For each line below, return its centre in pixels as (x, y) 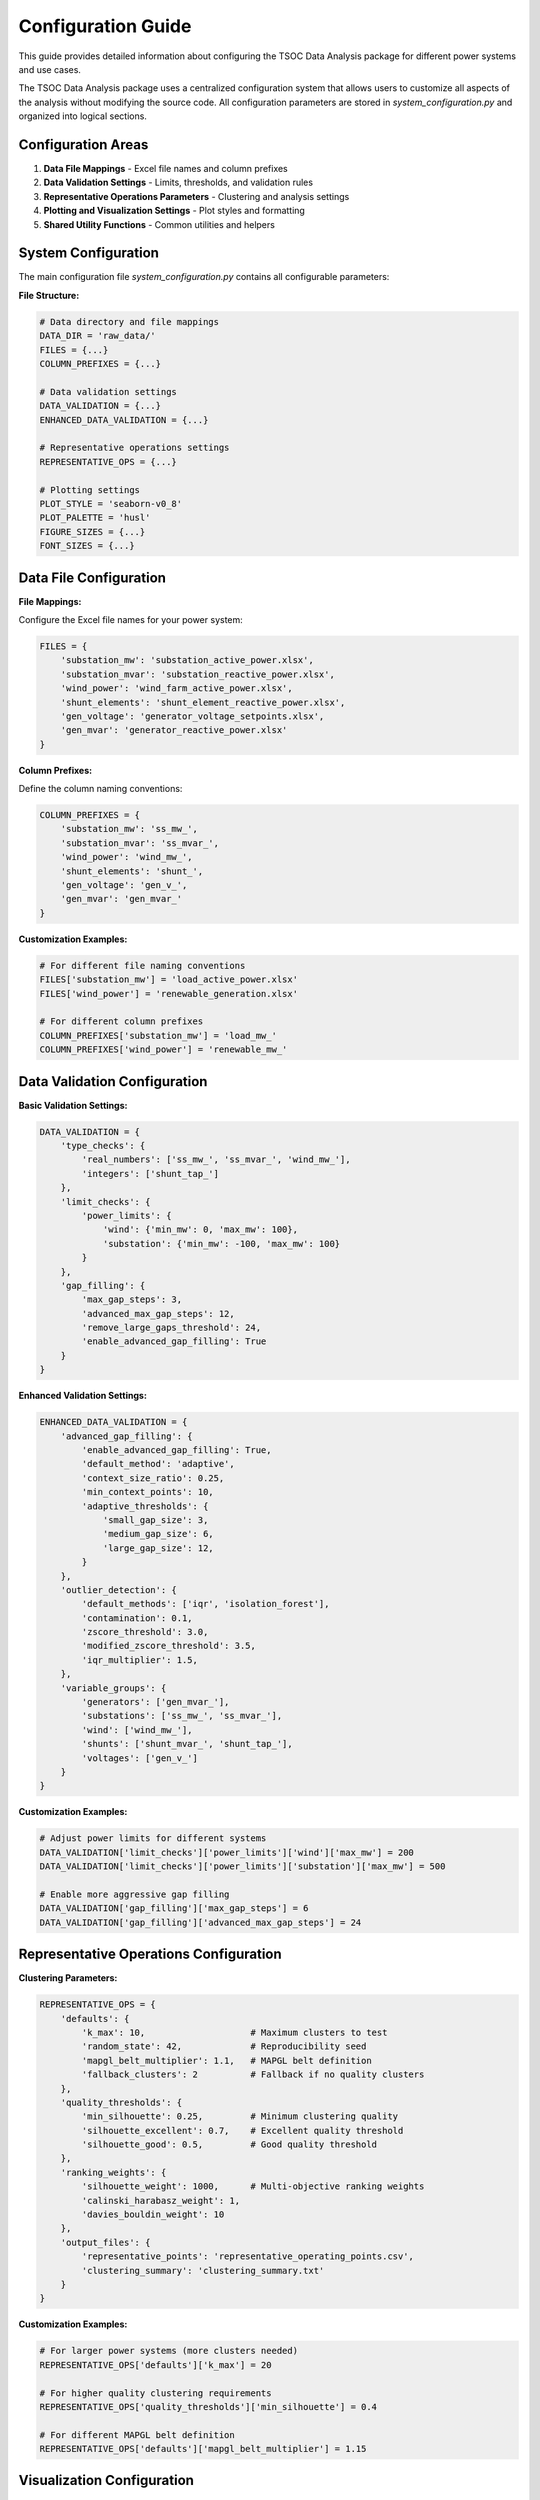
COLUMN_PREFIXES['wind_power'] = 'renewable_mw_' (163, 1049)
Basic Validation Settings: (73, 1105)
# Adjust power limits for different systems (153, 1838)
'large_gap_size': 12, (158, 1548)
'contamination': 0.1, (137, 1618)
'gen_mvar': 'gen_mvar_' (121, 899)
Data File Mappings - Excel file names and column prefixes (166, 169)
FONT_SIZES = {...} (87, 546)
